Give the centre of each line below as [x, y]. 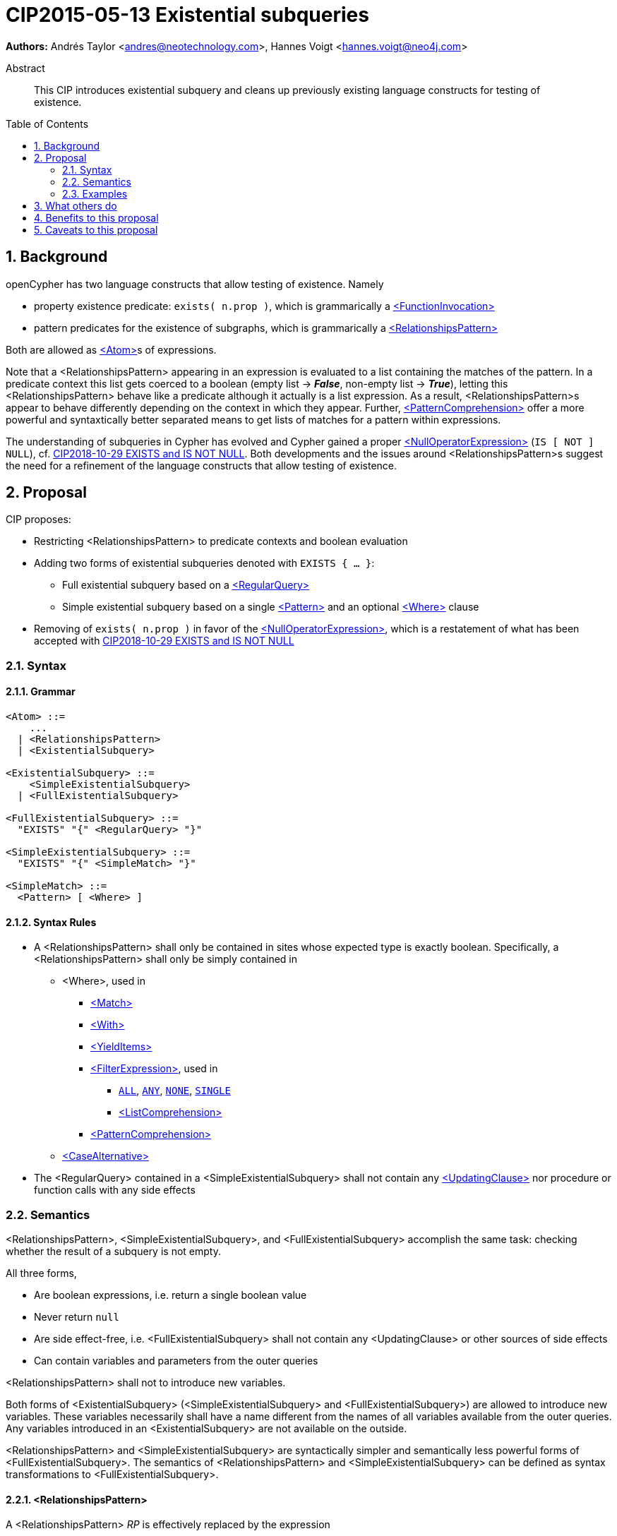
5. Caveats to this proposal [96, 229]
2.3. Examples [95, 193]
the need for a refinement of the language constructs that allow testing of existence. [202, 465]
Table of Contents [47, 124]
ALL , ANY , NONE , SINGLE [175, 1091]
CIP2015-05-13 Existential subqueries [187, 15]
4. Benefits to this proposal [96, 217]
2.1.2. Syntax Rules [51, 922]
